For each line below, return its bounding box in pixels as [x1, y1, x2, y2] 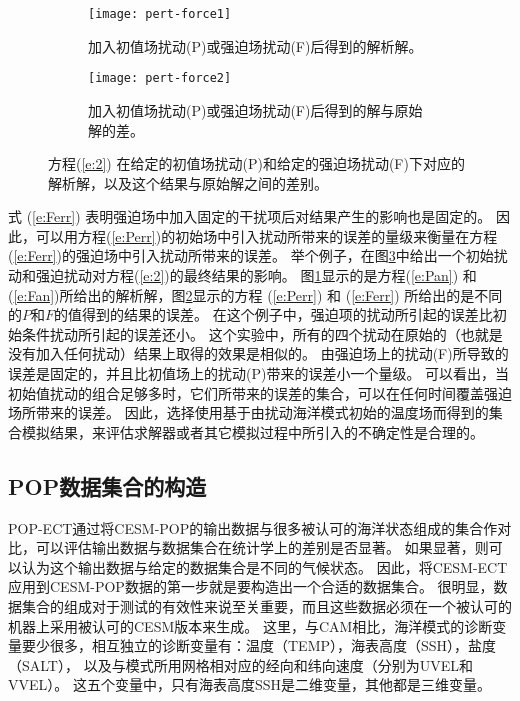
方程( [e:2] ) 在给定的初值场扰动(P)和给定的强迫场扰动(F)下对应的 [48, 153, 465, 174]
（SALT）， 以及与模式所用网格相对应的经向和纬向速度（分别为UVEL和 [8, 654, 473, 675]
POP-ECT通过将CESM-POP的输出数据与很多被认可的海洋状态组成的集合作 [8, 517, 498, 538]
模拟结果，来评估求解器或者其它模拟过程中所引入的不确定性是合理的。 [21, 421, 484, 442]
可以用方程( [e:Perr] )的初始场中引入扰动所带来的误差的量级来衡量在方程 [35, 225, 498, 246]
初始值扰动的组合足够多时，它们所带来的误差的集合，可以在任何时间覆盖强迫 [8, 382, 512, 403]
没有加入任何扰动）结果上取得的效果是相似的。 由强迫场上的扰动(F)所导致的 [8, 343, 509, 364]
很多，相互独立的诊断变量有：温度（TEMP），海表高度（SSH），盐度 [49, 635, 497, 656]
